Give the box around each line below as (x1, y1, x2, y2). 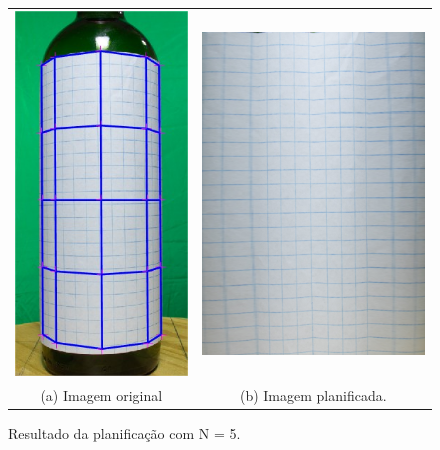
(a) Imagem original (40, 385, 163, 406)
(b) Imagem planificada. (239, 385, 387, 406)
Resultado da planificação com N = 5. (8, 423, 241, 444)
